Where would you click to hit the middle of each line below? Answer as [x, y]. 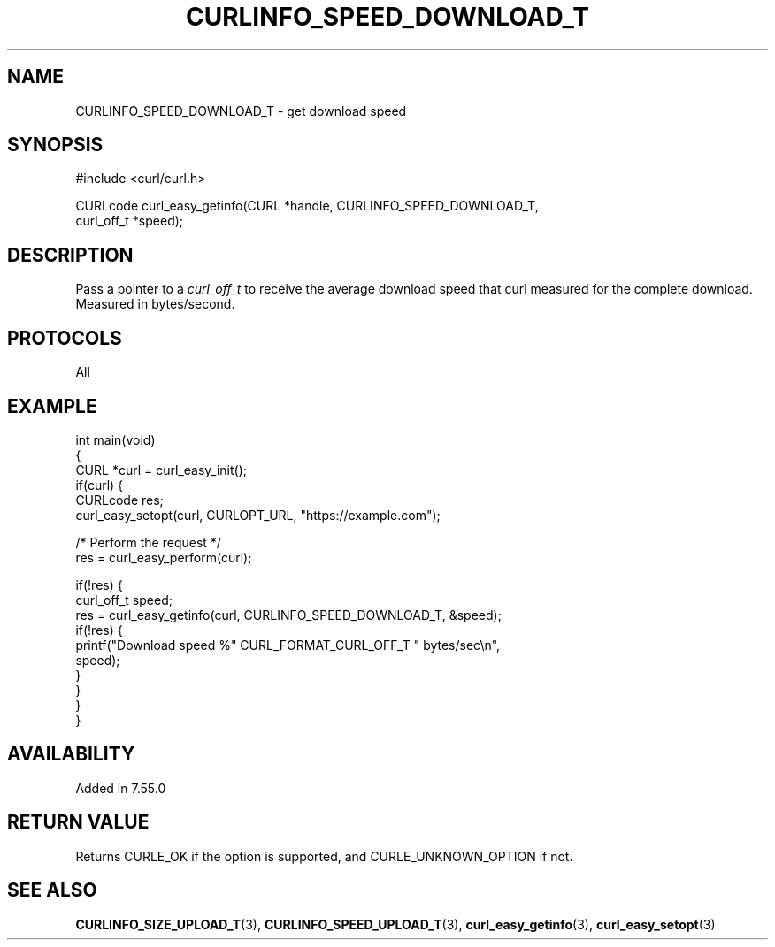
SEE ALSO [52, 890]
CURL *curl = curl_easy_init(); [161, 470]
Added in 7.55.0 [121, 788]
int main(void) [115, 439]
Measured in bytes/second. [155, 304]
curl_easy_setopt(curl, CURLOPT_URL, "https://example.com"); [258, 515]
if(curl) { [100, 485]
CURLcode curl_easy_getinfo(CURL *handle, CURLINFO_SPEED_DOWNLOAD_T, [307, 206]
